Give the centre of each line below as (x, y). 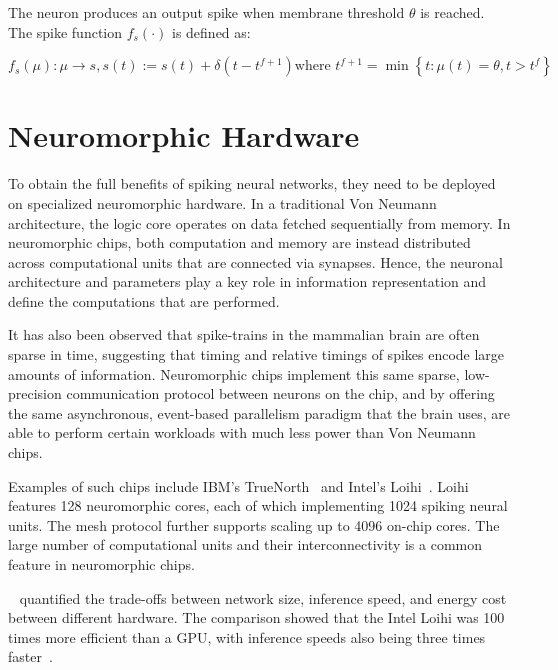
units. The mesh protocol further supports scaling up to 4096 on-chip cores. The (254, 524)
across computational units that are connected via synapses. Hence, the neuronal (255, 261)
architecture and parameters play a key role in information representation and (247, 281)
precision (35, 393)
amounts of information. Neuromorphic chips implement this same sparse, (234, 373)
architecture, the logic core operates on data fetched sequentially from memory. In (259, 222)
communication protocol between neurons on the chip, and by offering (280, 393)
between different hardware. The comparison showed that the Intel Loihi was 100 (256, 617)
